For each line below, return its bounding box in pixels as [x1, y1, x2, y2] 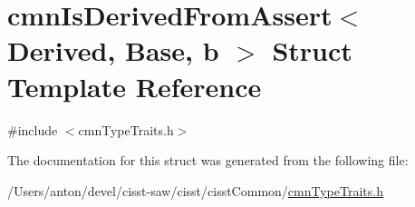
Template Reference [7, 67, 262, 104]
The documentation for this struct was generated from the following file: [7, 151, 409, 170]
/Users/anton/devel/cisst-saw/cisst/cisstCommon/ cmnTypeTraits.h [7, 181, 383, 200]
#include [7, 120, 58, 139]
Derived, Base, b [7, 32, 219, 69]
